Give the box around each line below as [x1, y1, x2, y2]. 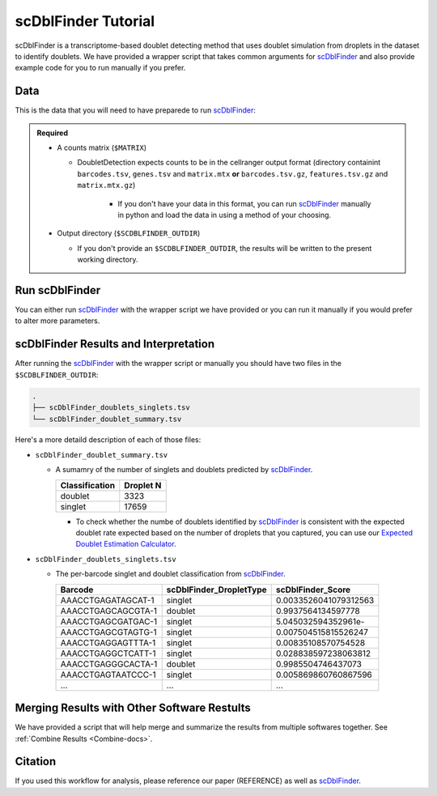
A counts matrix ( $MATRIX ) [57, 143, 147, 153]
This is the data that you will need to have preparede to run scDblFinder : [15, 105, 257, 115]
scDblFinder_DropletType [166, 584, 267, 595]
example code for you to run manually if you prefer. [15, 63, 186, 73]
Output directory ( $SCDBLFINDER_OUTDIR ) [57, 228, 201, 238]
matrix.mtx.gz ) [77, 181, 136, 190]
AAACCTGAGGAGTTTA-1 [60, 636, 156, 648]
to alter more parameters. [15, 316, 100, 326]
